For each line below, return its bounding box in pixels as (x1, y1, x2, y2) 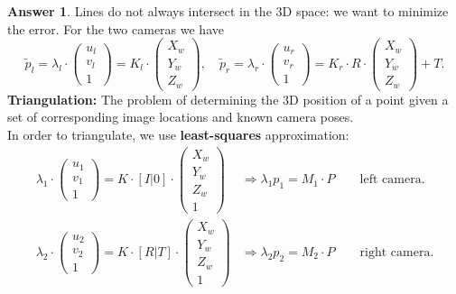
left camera (359, 173, 422, 187)
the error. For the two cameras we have (7, 19, 224, 38)
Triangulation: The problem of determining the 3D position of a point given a (7, 89, 449, 108)
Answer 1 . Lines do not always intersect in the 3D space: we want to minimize (7, 2, 449, 20)
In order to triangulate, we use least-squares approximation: (7, 124, 349, 143)
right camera (359, 245, 431, 259)
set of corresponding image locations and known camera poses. (7, 107, 354, 126)
